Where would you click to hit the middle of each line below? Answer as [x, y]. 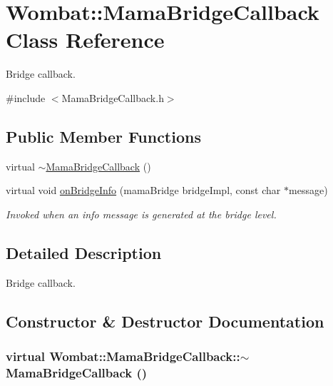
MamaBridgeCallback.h [113, 97]
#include [26, 97]
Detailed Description [84, 252]
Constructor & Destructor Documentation [165, 321]
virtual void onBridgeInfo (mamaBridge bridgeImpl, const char [143, 190]
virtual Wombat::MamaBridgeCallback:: [123, 356]
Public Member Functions [103, 136]
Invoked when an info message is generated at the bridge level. [141, 214]
